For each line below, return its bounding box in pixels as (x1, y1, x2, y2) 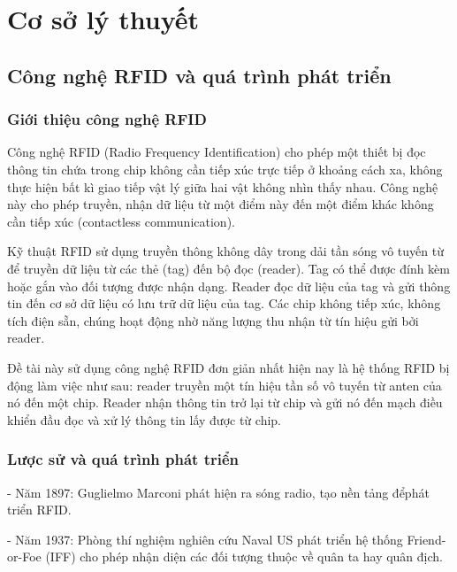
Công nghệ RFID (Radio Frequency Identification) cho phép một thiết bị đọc (7, 143, 426, 161)
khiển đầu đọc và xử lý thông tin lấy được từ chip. (7, 410, 281, 429)
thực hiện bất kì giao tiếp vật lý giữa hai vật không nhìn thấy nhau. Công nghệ (7, 177, 438, 196)
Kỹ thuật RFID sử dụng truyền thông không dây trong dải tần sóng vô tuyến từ (7, 242, 444, 260)
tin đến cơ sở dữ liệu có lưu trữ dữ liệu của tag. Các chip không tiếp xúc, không (7, 294, 441, 313)
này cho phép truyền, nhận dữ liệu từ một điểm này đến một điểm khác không (7, 195, 434, 213)
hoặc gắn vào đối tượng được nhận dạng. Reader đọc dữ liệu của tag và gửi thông (7, 276, 451, 295)
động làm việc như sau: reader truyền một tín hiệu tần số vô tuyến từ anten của (7, 375, 442, 394)
